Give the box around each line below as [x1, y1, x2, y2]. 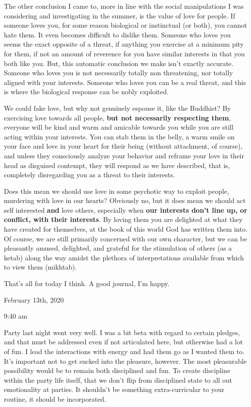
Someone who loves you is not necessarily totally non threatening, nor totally [4, 68, 233, 78]
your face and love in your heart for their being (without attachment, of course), [4, 141, 243, 151]
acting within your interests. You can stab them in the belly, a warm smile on [4, 131, 235, 141]
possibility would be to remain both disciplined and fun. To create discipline [4, 365, 231, 375]
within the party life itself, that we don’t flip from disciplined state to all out [4, 374, 232, 385]
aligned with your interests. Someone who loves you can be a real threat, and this [4, 77, 246, 87]
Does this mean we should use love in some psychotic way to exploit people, [4, 186, 229, 196]
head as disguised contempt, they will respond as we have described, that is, [4, 160, 230, 170]
